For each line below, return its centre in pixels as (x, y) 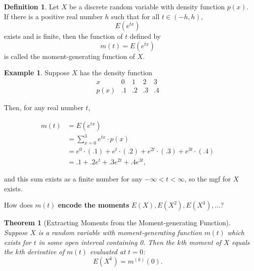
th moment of (201, 242)
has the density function (116, 73)
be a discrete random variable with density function (147, 6)
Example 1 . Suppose (37, 73)
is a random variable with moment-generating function (120, 232)
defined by (145, 36)
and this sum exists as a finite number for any (73, 179)
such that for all (135, 16)
